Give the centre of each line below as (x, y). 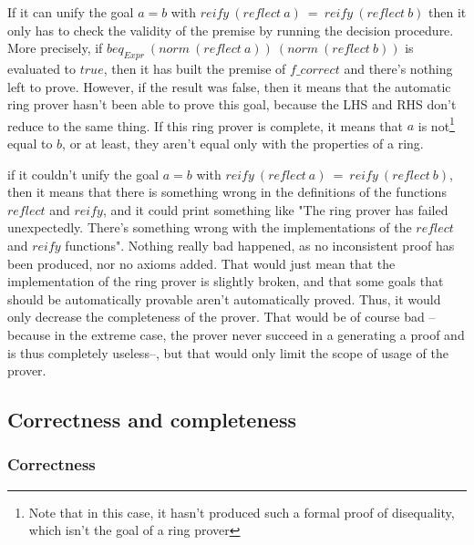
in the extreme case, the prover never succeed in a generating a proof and (259, 334)
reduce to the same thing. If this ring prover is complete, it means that (206, 125)
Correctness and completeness (152, 420)
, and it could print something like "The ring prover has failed (275, 209)
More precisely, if (55, 48)
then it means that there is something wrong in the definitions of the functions (227, 192)
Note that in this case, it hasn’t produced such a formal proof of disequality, (242, 512)
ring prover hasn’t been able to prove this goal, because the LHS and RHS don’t (232, 104)
